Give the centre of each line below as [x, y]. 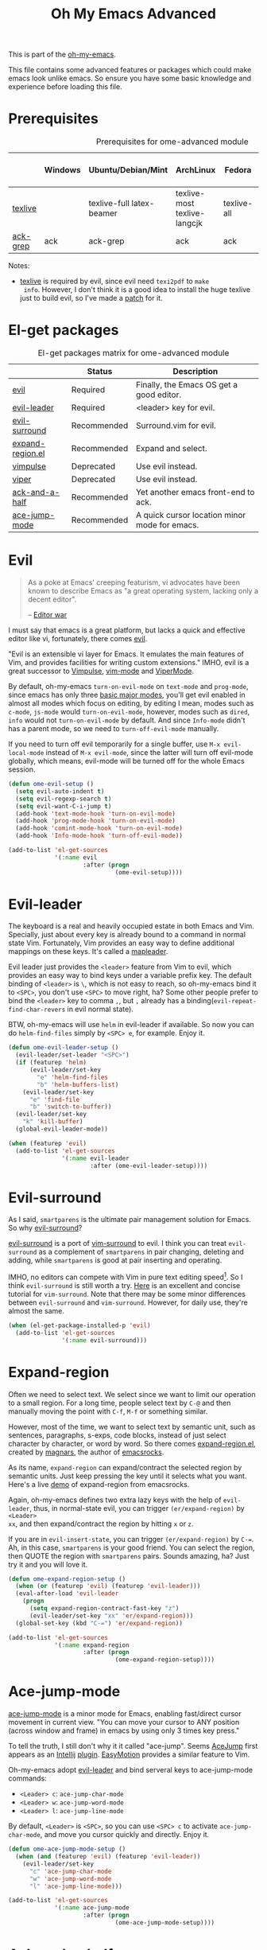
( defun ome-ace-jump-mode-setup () [67, 1849]
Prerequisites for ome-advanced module [172, 142]
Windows [62, 170]
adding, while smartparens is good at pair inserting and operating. [115, 1260]
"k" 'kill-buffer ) [53, 1122]
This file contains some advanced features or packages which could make [130, 70]
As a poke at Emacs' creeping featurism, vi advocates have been [134, 582]
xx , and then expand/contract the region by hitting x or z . [101, 1524]
